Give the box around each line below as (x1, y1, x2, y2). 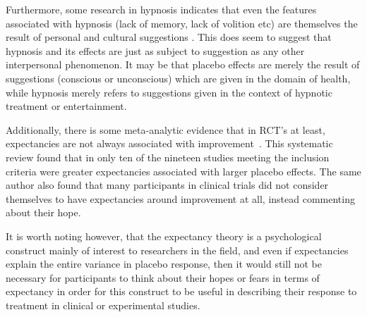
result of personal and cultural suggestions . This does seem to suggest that (6, 30, 332, 44)
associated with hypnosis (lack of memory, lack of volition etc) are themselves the (6, 15, 358, 30)
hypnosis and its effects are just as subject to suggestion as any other (6, 43, 305, 58)
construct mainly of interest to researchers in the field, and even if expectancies (6, 242, 349, 257)
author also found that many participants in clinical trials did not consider (6, 178, 329, 192)
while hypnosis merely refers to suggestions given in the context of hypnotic (6, 85, 332, 99)
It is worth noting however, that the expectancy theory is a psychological (6, 228, 322, 243)
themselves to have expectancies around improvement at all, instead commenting (6, 191, 355, 206)
